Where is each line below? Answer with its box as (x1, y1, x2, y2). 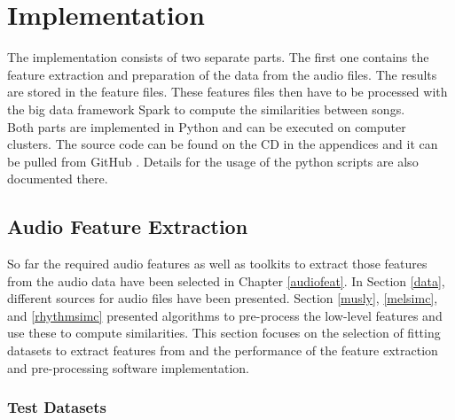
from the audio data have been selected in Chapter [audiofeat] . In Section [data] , (7, 271, 445, 290)
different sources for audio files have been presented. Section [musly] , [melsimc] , (7, 289, 438, 307)
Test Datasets (7, 396, 106, 418)
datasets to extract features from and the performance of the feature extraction (7, 341, 438, 360)
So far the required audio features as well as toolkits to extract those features (7, 254, 428, 273)
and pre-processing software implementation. (7, 358, 249, 377)
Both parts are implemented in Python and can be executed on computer (7, 117, 406, 136)
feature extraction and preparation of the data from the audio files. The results (7, 65, 437, 83)
